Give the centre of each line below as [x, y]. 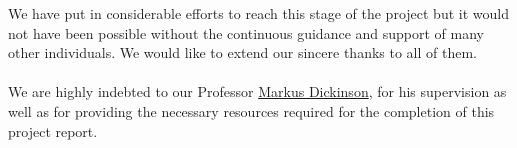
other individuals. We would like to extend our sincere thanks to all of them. [242, 52]
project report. [53, 130]
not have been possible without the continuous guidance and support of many [246, 32]
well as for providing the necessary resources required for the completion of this [251, 110]
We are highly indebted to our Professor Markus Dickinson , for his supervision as [257, 91]
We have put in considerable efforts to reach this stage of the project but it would [258, 13]
